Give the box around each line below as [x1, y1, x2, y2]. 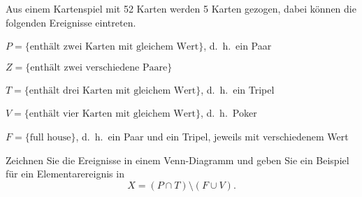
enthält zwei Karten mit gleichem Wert [29, 42, 199, 52]
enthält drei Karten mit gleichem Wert [29, 85, 196, 96]
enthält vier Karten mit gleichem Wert [29, 109, 196, 119]
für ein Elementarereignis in [6, 166, 124, 181]
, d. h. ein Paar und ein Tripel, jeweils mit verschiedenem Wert [75, 129, 349, 143]
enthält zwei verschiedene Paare [30, 62, 168, 73]
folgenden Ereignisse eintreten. [6, 15, 136, 29]
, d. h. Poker [200, 105, 257, 120]
